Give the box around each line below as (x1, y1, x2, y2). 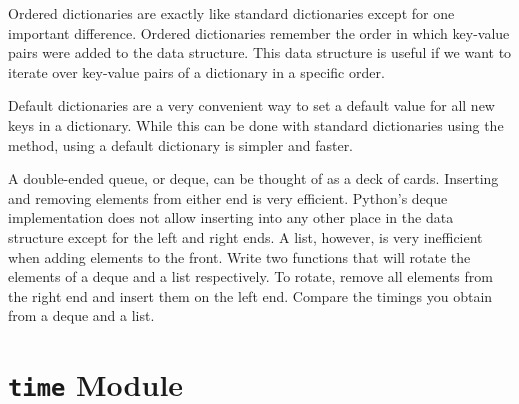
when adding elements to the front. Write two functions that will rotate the (8, 246, 471, 267)
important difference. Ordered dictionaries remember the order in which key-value (8, 22, 510, 43)
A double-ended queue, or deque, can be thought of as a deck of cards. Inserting (8, 168, 499, 189)
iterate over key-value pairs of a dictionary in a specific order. (8, 61, 385, 82)
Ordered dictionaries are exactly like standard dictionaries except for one (8, 3, 455, 23)
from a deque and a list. (8, 305, 155, 326)
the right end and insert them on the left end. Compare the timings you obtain (8, 285, 493, 306)
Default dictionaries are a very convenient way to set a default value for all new (8, 95, 495, 116)
